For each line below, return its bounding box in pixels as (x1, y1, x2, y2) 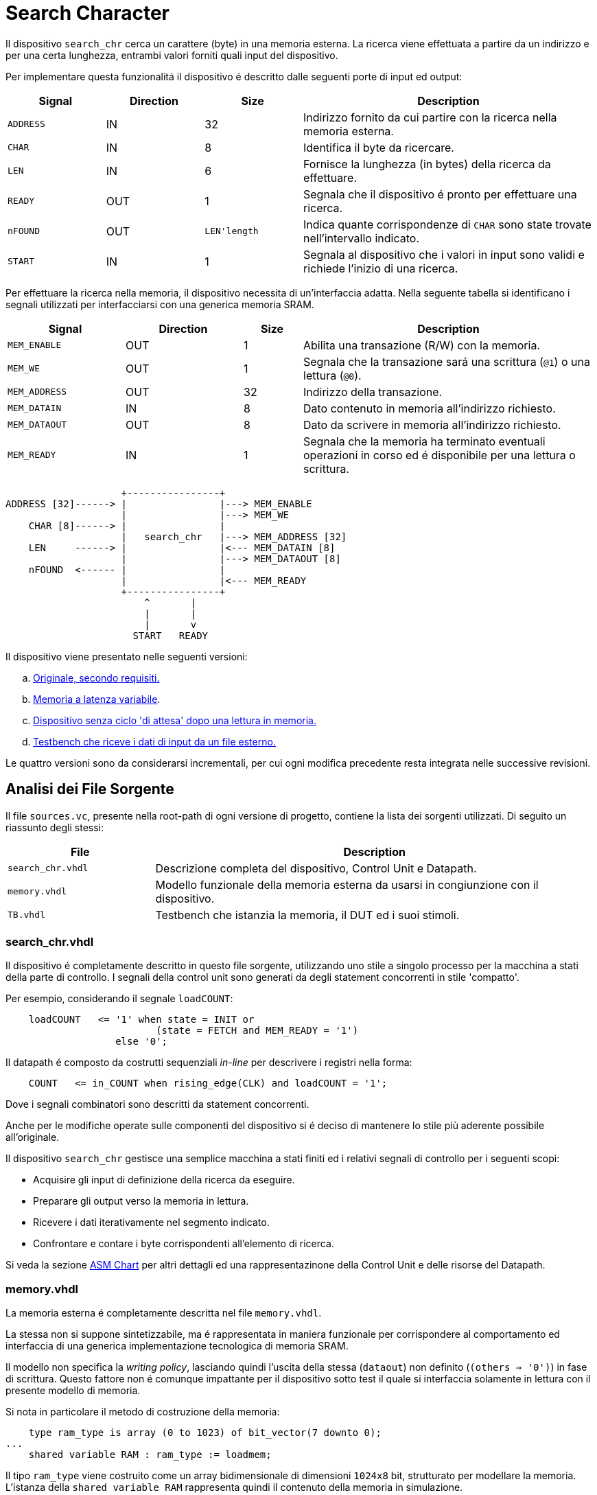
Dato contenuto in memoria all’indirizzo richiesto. (303, 401, 556, 415)
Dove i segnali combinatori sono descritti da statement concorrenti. (5, 1098, 309, 1111)
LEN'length (204, 226, 259, 237)
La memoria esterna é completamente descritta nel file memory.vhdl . (5, 1307, 322, 1319)
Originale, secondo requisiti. (33, 671, 160, 684)
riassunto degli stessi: (5, 821, 104, 833)
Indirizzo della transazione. (303, 384, 443, 399)
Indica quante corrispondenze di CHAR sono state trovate (303, 217, 592, 231)
